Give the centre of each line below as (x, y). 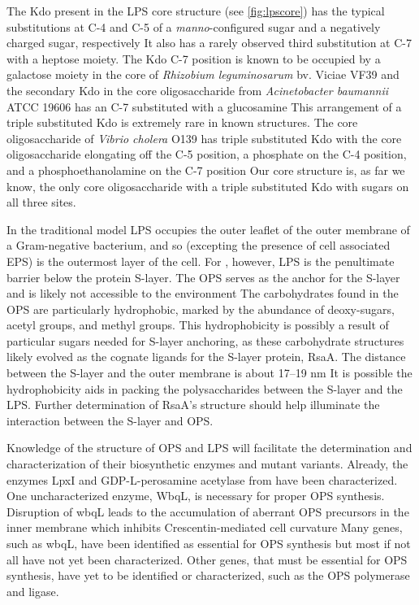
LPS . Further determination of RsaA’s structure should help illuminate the (193, 405)
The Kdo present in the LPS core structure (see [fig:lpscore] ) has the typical (196, 11)
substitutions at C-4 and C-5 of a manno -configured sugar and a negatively (194, 26)
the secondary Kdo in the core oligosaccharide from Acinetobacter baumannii (197, 90)
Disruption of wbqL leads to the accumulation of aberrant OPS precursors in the (208, 511)
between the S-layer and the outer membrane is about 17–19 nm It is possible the (209, 373)
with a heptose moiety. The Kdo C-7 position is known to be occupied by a (194, 58)
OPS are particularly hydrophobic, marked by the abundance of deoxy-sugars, (201, 309)
